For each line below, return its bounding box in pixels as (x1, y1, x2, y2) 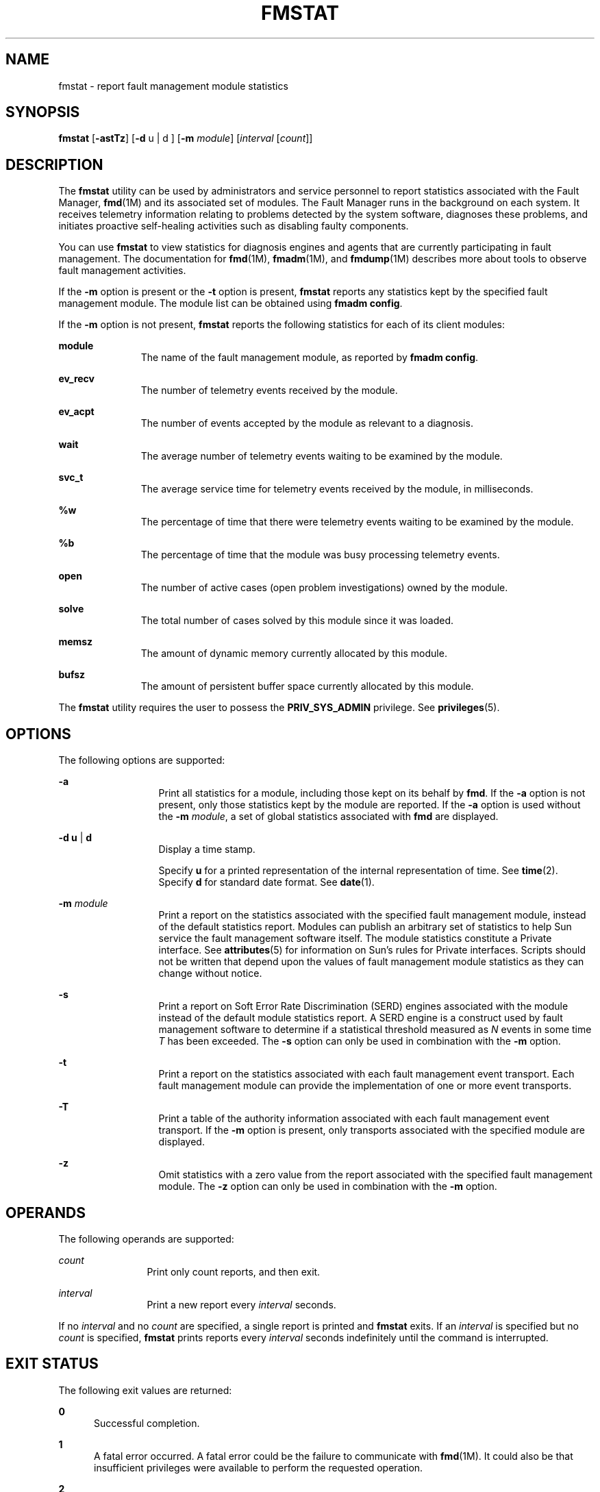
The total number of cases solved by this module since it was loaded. (140, 614, 454, 627)
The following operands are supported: (58, 1232, 234, 1245)
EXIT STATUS (5, 1355, 99, 1373)
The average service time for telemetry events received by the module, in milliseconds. (140, 483, 534, 495)
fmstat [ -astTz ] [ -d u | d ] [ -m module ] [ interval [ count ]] (58, 132, 313, 145)
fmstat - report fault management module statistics (58, 79, 288, 92)
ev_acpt (58, 406, 95, 418)
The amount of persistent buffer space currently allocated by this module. (140, 680, 474, 693)
